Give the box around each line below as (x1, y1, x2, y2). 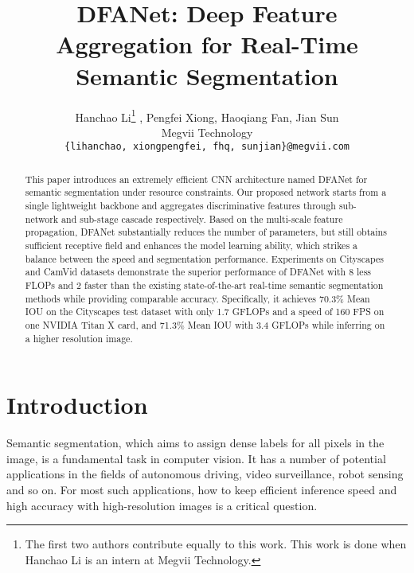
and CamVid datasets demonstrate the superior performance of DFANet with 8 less (25, 265, 372, 279)
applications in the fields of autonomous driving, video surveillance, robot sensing (6, 466, 404, 482)
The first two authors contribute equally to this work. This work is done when (25, 536, 407, 552)
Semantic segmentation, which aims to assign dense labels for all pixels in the (6, 435, 385, 451)
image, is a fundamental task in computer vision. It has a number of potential (6, 450, 386, 466)
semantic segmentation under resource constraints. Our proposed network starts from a (25, 185, 387, 199)
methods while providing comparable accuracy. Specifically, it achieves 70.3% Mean (25, 291, 370, 305)
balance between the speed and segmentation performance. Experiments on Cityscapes (25, 251, 384, 265)
